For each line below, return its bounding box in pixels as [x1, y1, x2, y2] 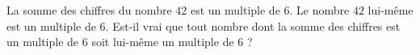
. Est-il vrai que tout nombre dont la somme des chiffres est [105, 17, 401, 34]
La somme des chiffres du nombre [6, 2, 172, 18]
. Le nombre [289, 2, 350, 18]
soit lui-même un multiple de [91, 33, 234, 50]
